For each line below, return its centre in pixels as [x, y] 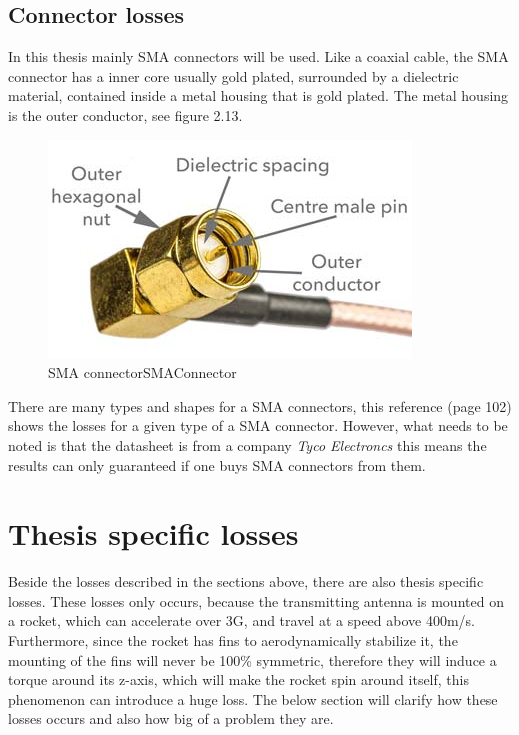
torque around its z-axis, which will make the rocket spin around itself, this [238, 679]
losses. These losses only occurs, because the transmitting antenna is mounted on [256, 600]
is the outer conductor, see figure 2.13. [125, 114]
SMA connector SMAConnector [142, 372]
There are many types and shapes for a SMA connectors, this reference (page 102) [260, 405]
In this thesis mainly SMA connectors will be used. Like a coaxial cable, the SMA [258, 56]
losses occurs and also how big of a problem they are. [171, 718]
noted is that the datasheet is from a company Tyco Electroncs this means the [247, 444]
